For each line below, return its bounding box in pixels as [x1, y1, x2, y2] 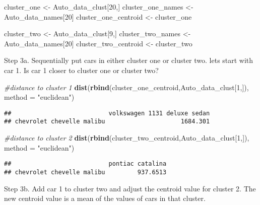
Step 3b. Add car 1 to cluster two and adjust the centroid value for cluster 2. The [4, 183, 256, 193]
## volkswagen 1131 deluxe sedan [4, 109, 210, 117]
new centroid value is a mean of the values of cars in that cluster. [4, 193, 206, 203]
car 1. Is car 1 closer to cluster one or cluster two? [4, 64, 159, 75]
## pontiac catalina [4, 160, 167, 168]
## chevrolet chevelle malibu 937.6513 [4, 168, 167, 176]
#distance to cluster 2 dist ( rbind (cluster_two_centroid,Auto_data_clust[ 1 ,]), [4, 132, 249, 143]
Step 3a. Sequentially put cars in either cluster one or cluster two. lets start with [4, 55, 253, 65]
